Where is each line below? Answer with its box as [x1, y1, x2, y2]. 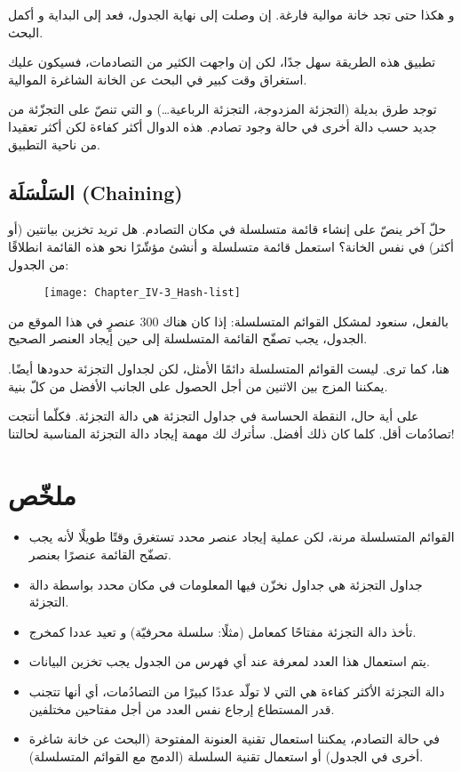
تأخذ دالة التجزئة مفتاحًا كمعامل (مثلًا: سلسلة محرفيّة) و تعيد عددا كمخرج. [28, 622, 417, 640]
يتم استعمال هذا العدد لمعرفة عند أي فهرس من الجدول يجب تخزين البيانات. [28, 652, 430, 671]
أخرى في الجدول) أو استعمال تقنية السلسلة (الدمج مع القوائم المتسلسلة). [28, 746, 424, 765]
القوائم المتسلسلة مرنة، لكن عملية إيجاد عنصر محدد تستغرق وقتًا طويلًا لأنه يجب [28, 527, 455, 546]
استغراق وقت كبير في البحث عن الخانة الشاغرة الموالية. [8, 69, 307, 88]
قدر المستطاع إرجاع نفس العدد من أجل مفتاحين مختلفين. [28, 699, 335, 718]
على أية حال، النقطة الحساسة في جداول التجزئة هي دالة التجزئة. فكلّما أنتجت [8, 406, 419, 425]
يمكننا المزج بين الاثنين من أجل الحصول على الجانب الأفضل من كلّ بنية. [8, 376, 388, 395]
